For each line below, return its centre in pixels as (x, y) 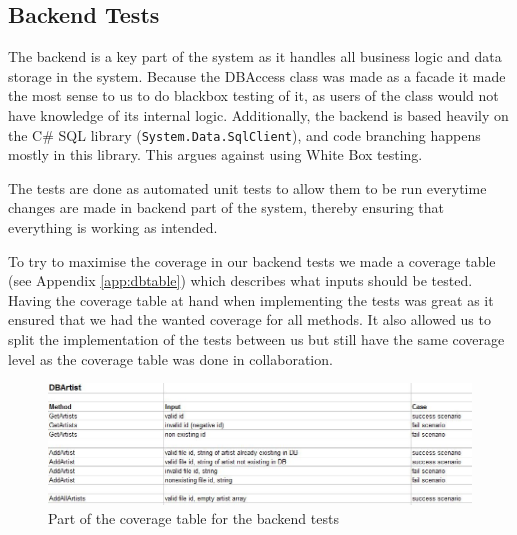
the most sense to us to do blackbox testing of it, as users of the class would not (253, 95)
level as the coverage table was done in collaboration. (170, 358)
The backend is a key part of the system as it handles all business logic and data (255, 56)
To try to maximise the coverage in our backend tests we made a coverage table (252, 260)
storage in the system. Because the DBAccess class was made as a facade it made (257, 75)
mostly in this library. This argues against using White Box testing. (215, 154)
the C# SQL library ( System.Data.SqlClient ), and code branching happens (244, 134)
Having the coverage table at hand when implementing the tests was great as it (251, 299)
